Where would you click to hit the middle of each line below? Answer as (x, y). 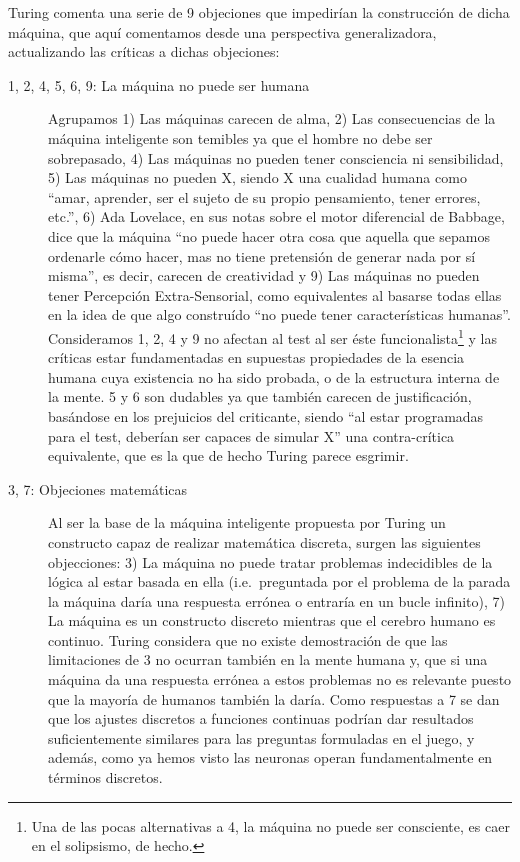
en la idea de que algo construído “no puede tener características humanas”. (279, 314)
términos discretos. (105, 777)
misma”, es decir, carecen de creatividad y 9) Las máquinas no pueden (264, 275)
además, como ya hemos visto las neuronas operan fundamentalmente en (270, 757)
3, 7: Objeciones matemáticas (98, 488)
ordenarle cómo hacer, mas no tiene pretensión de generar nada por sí (262, 255)
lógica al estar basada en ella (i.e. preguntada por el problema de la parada (279, 581)
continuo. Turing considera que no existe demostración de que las (248, 639)
